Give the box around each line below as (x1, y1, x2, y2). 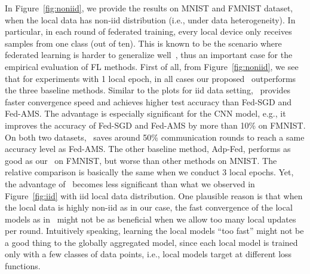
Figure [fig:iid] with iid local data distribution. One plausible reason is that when (5, 189, 303, 202)
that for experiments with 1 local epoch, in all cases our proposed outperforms (5, 72, 296, 84)
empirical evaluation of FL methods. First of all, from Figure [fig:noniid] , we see (5, 60, 299, 72)
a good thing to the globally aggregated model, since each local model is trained (5, 236, 298, 248)
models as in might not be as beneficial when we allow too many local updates (5, 212, 296, 225)
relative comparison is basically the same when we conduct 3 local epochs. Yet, (5, 166, 294, 178)
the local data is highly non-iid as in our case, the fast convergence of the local (5, 201, 293, 214)
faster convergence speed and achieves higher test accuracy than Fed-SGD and (5, 95, 292, 108)
